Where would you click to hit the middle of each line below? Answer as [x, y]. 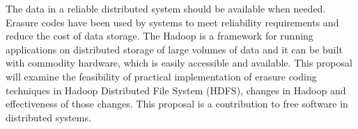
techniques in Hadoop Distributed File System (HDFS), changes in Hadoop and [176, 90]
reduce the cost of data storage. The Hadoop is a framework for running [159, 36]
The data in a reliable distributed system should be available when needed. [166, 8]
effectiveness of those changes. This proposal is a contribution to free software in [177, 104]
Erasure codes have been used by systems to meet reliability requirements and [172, 22]
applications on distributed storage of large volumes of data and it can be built [174, 49]
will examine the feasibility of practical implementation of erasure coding [161, 76]
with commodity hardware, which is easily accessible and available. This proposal [179, 63]
